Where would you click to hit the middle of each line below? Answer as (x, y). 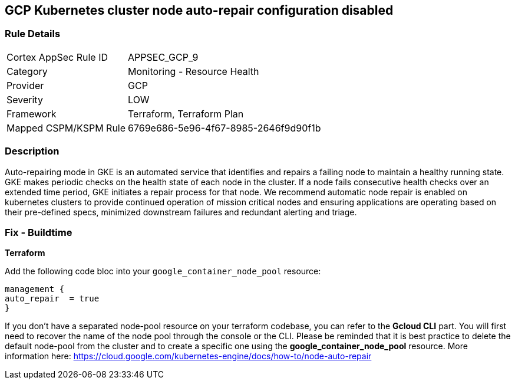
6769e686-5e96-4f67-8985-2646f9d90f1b (225, 128)
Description (32, 151)
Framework (32, 114)
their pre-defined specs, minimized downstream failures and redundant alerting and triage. (181, 212)
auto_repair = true (52, 299)
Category (27, 71)
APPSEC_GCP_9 (163, 57)
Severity (25, 99)
